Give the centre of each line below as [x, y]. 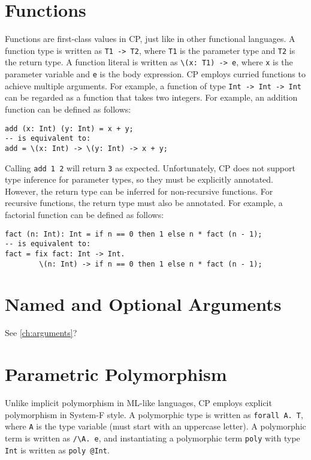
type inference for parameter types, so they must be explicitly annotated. [139, 179]
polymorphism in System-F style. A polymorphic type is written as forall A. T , [154, 414]
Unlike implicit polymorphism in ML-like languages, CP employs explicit [138, 402]
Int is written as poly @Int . [57, 450]
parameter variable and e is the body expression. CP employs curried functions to [155, 74]
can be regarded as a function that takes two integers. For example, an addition [151, 97]
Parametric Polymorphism [116, 374]
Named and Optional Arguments [143, 304]
